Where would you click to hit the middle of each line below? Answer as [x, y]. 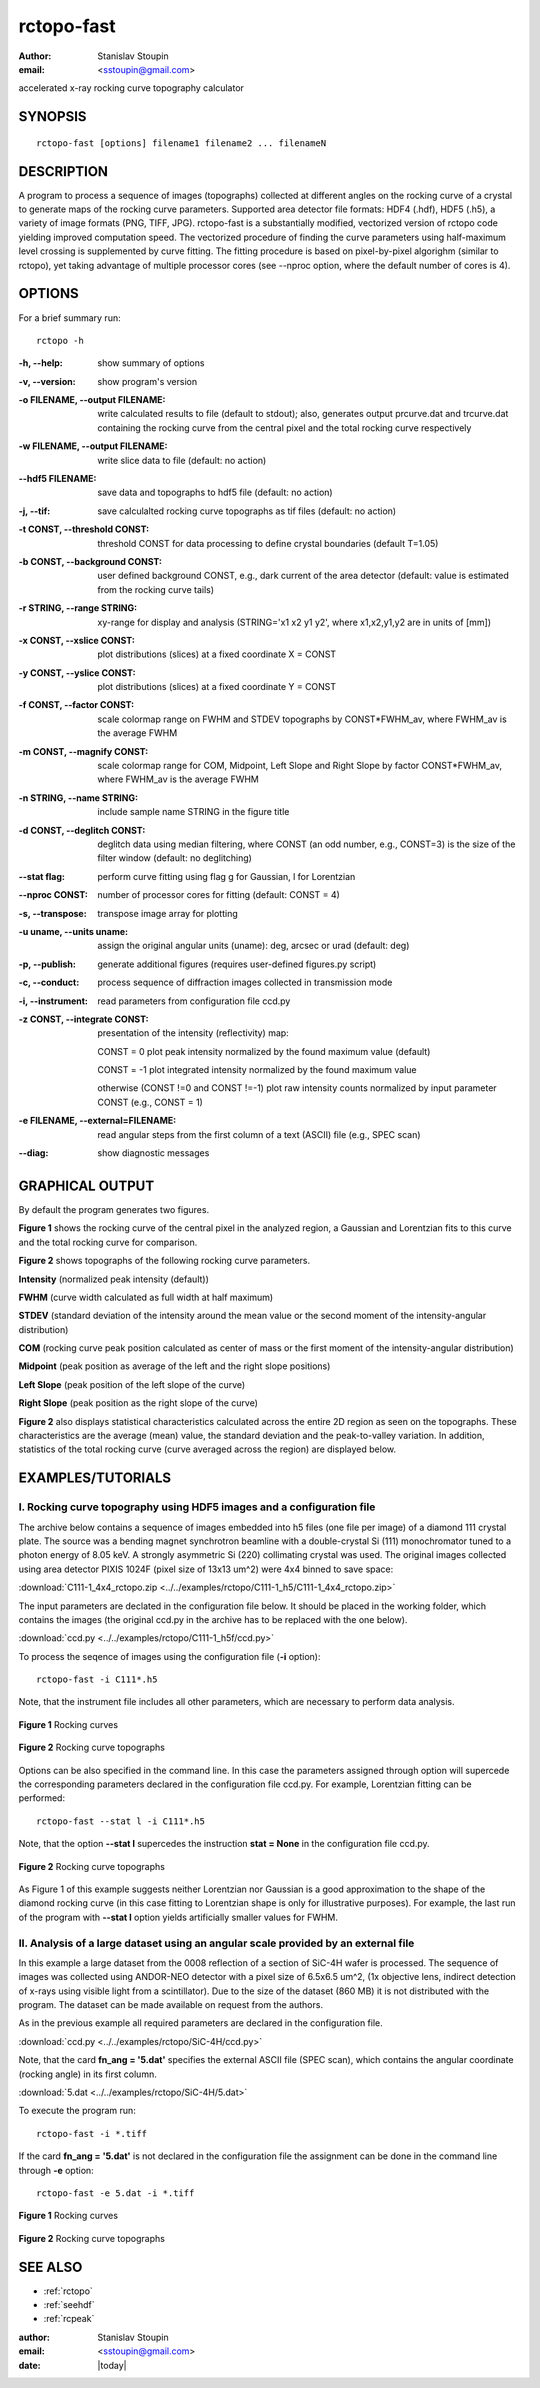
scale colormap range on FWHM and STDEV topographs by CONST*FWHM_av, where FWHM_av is [302, 719]
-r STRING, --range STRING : [78, 608]
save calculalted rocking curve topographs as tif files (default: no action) [247, 511]
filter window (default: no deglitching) [174, 858]
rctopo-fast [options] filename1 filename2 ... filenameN [181, 143]
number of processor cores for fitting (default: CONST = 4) [218, 895]
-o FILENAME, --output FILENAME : [92, 400]
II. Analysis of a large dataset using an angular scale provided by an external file [216, 1943]
